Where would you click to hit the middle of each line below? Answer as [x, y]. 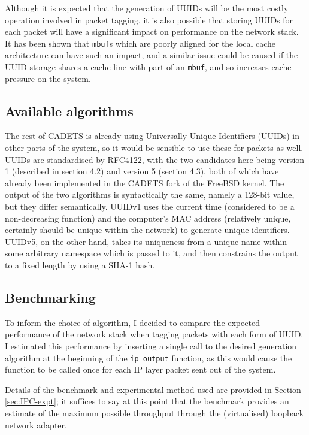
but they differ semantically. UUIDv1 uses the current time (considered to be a [150, 206]
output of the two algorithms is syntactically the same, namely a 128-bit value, [150, 194]
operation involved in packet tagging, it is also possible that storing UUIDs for [149, 19]
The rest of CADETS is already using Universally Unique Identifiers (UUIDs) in [152, 136]
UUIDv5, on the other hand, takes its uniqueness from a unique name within [146, 241]
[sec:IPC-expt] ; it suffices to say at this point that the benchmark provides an [147, 401]
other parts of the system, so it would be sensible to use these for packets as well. [154, 148]
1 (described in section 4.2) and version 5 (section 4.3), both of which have [142, 171]
